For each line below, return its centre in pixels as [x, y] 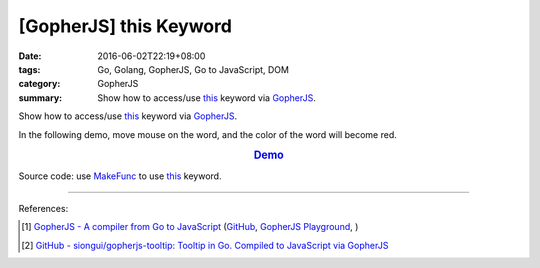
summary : [40, 97]
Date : [30, 56]
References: [43, 208]
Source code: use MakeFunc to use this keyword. [120, 176]
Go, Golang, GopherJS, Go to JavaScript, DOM [193, 69]
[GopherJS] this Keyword [125, 26]
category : [39, 84]
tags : [29, 69]
